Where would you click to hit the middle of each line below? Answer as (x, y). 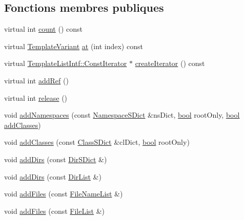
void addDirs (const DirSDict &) (56, 159)
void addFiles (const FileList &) (55, 211)
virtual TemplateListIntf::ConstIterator (66, 63)
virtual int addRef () (36, 80)
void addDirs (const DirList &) (53, 176)
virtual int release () (36, 97)
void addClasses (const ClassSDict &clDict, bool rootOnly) (97, 142)
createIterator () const (170, 63)
